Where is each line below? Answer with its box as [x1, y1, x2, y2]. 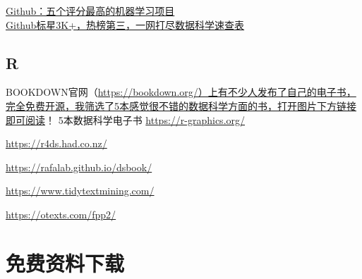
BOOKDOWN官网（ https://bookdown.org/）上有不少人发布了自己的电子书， [6, 85, 356, 99]
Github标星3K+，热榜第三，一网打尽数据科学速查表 [6, 17, 245, 32]
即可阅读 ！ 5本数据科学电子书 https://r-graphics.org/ [6, 112, 246, 127]
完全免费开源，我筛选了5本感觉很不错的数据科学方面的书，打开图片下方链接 [6, 98, 356, 113]
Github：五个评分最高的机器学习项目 [6, 4, 175, 18]
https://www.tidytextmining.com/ [6, 183, 155, 198]
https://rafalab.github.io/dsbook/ [6, 159, 152, 174]
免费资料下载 [6, 248, 125, 277]
